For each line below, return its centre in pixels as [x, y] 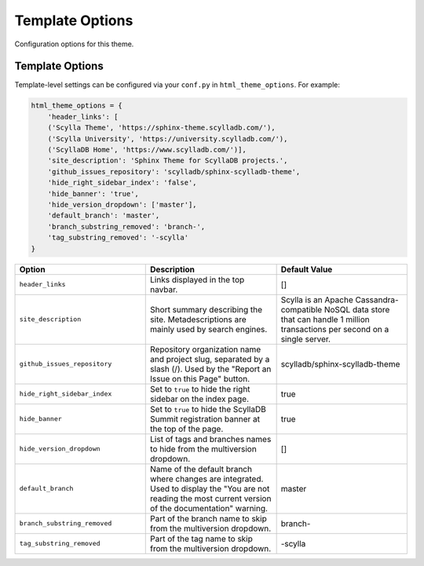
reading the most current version [211, 498]
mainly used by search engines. [209, 329]
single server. [306, 339]
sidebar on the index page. [200, 399]
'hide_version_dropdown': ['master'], [122, 204]
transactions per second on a [335, 329]
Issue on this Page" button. [200, 378]
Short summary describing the [207, 309]
